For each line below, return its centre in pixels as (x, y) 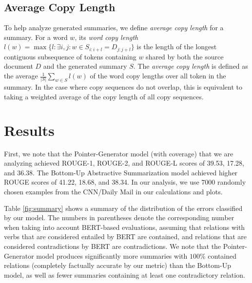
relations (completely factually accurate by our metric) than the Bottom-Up (117, 265)
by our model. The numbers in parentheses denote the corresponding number (119, 217)
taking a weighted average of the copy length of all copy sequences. (104, 96)
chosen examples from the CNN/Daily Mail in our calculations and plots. (113, 192)
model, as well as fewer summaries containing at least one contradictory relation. (125, 274)
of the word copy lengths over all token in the (158, 76)
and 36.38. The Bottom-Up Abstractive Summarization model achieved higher (121, 172)
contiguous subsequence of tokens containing (70, 56)
